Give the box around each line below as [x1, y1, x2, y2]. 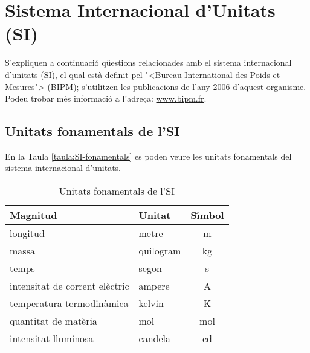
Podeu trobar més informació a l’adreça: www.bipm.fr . [5, 92, 207, 105]
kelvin [138, 296, 164, 311]
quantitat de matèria [10, 314, 97, 328]
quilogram [138, 244, 181, 258]
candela [138, 331, 170, 346]
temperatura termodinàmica [10, 296, 129, 311]
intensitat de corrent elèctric [10, 279, 129, 293]
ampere [138, 279, 170, 293]
